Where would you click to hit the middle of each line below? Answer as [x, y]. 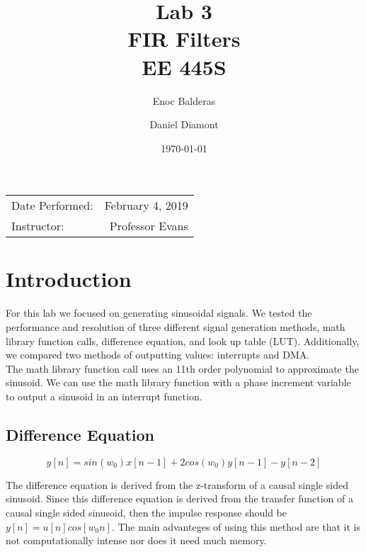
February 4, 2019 [146, 205]
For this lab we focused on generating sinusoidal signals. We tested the [159, 313]
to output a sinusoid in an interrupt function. [104, 396]
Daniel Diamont [184, 124]
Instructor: [38, 226]
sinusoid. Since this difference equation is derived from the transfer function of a [179, 499]
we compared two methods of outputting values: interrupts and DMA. [158, 355]
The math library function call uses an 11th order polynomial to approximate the [182, 368]
